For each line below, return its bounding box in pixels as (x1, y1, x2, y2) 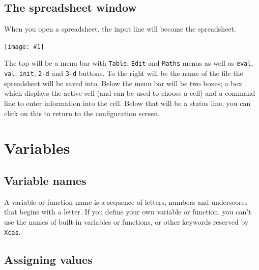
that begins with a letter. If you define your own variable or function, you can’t (4, 206, 251, 217)
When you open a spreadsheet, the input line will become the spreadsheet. (4, 23, 236, 34)
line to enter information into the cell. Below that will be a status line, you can (4, 97, 251, 108)
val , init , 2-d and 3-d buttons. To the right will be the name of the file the (4, 68, 243, 78)
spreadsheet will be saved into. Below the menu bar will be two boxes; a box (4, 77, 242, 88)
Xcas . (4, 226, 21, 237)
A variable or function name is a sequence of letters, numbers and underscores (4, 196, 248, 207)
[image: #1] (4, 43, 44, 50)
